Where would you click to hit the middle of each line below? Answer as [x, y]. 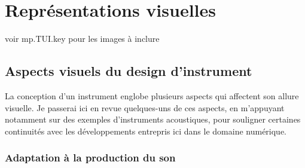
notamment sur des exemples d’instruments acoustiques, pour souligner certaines [153, 119]
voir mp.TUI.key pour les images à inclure [82, 39]
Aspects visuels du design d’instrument [129, 71]
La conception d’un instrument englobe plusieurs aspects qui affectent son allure [152, 95]
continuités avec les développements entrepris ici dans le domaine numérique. [146, 131]
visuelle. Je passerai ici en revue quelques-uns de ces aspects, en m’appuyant [145, 107]
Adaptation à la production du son [90, 158]
